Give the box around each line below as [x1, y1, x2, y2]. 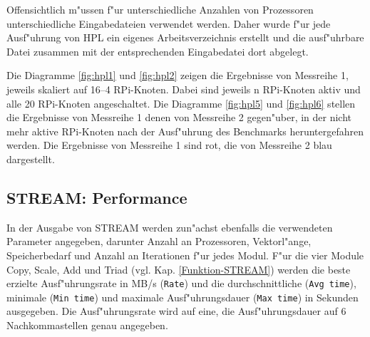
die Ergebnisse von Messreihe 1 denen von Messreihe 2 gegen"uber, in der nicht [6, 110, 352, 125]
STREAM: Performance [6, 186, 187, 208]
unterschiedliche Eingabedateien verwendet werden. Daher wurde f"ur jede [6, 16, 331, 31]
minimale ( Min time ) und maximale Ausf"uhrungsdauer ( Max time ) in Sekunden [6, 289, 359, 304]
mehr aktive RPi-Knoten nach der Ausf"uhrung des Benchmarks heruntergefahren [6, 123, 364, 138]
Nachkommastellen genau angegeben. [6, 318, 168, 333]
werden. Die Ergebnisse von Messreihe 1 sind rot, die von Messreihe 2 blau [6, 138, 332, 152]
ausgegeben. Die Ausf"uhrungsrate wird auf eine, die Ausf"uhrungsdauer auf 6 [6, 304, 346, 318]
